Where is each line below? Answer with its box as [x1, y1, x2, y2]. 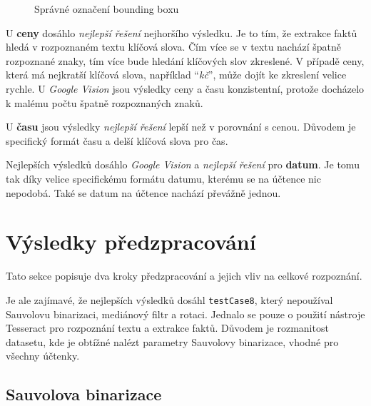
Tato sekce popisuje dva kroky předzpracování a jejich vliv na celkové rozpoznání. [6, 268, 362, 283]
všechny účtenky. [6, 348, 80, 363]
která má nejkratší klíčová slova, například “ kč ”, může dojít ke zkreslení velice [6, 67, 347, 82]
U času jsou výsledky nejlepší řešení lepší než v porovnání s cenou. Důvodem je [6, 119, 356, 134]
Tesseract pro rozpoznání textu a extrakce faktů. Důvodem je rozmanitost [6, 320, 329, 335]
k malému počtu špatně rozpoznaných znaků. [6, 95, 203, 110]
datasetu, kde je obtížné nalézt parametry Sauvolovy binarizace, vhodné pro [6, 334, 339, 349]
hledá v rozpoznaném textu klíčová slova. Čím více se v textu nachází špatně [6, 39, 341, 54]
